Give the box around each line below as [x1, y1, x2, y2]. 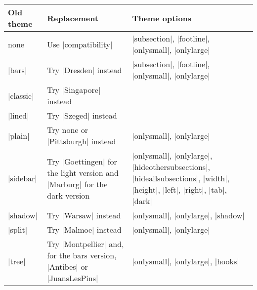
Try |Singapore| [47, 84, 101, 95]
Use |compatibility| [47, 38, 113, 50]
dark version [47, 189, 90, 201]
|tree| [8, 255, 26, 267]
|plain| [8, 129, 30, 141]
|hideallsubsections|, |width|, [132, 172, 230, 184]
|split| [8, 224, 28, 235]
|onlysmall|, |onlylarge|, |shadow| [132, 209, 245, 221]
